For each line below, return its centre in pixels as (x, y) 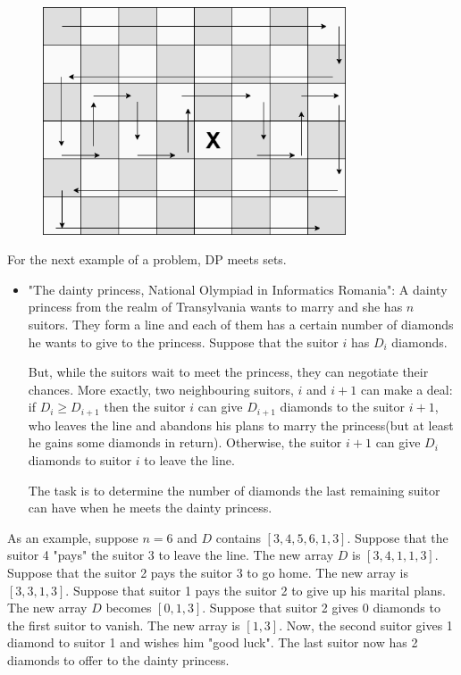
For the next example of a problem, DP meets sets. (147, 259)
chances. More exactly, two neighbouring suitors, (161, 389)
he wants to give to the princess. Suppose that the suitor (183, 342)
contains (238, 537)
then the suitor (145, 407)
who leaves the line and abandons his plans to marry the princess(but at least (241, 425)
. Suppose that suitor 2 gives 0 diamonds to (321, 608)
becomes (129, 608)
